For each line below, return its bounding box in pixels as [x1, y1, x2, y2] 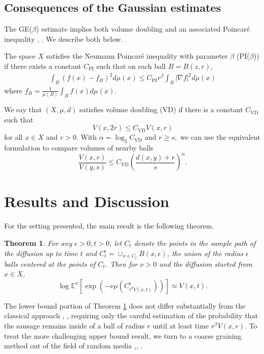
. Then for [105, 258, 138, 269]
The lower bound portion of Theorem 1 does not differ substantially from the [4, 300, 246, 311]
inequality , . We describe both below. [4, 33, 123, 44]
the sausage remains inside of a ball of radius [4, 320, 145, 331]
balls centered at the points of [4, 258, 95, 269]
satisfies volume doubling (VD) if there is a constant [79, 104, 243, 115]
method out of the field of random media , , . [4, 340, 143, 351]
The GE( [4, 23, 32, 34]
